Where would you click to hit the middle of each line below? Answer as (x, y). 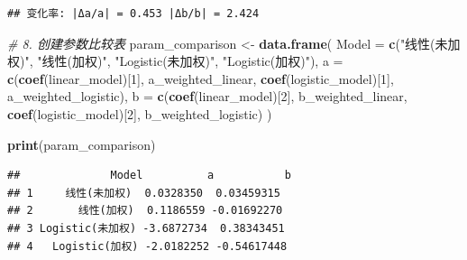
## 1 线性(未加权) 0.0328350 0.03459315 (144, 193)
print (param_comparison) (82, 144)
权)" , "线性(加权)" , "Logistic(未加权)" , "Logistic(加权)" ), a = (175, 61)
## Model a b (149, 176)
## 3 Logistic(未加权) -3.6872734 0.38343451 (146, 228)
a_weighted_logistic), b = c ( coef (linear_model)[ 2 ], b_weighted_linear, (207, 96)
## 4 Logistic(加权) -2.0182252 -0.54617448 (147, 246)
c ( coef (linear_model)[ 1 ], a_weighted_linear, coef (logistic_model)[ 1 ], (201, 78)
